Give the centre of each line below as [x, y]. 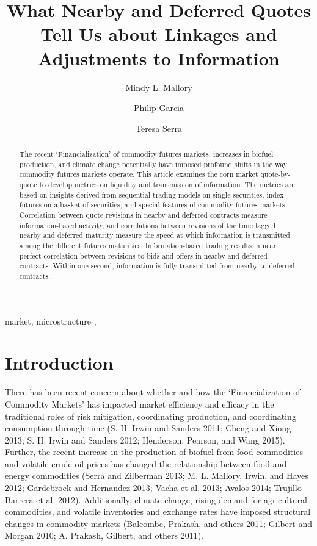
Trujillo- [289, 488]
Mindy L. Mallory [159, 87]
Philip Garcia [159, 108]
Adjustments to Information [159, 58]
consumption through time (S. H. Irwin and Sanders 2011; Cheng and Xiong [148, 428]
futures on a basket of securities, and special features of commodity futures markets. [153, 205]
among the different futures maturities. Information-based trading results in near [148, 245]
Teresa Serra [159, 128]
